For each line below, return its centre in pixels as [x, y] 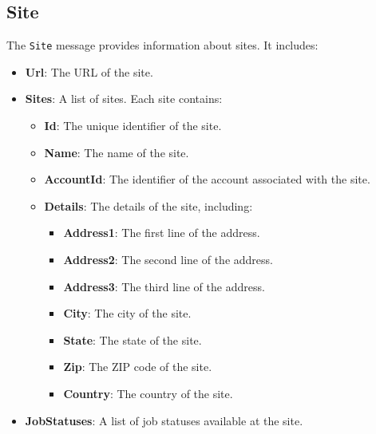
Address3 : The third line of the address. [164, 286]
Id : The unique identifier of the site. [133, 126]
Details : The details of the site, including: [148, 205]
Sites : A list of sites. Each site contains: [124, 99]
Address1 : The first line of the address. [162, 233]
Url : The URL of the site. [89, 71]
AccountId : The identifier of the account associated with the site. [207, 179]
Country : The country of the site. [148, 393]
